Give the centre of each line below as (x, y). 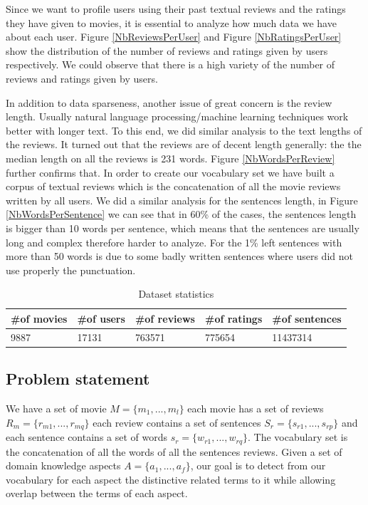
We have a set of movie (56, 408)
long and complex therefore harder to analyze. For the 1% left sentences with (174, 242)
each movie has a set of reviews (256, 408)
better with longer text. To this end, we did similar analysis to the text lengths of (184, 130)
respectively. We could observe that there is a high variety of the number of (170, 64)
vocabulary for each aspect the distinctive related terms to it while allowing (171, 479)
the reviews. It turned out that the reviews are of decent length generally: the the (184, 144)
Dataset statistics (176, 294)
